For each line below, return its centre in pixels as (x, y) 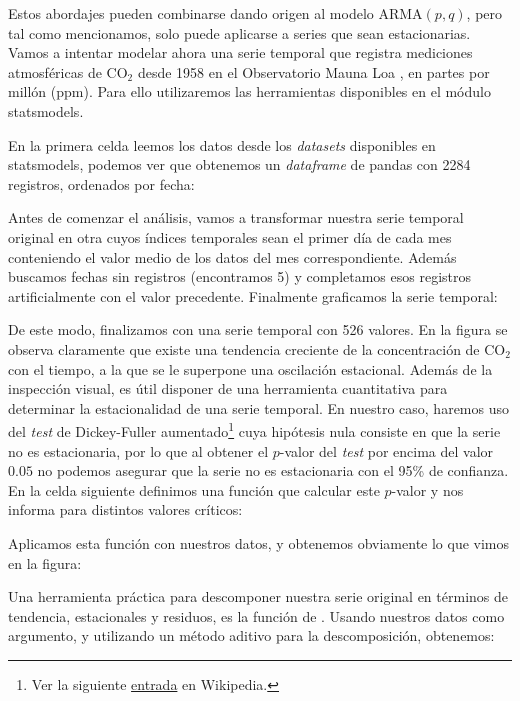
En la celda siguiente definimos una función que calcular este (194, 489)
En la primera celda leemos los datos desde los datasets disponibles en (222, 144)
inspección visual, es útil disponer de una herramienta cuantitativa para (228, 388)
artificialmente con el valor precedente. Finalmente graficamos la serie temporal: (253, 295)
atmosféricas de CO (68, 71)
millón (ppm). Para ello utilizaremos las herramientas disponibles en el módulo (249, 91)
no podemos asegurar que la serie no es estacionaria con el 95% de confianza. (273, 470)
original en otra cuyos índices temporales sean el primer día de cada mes (230, 236)
